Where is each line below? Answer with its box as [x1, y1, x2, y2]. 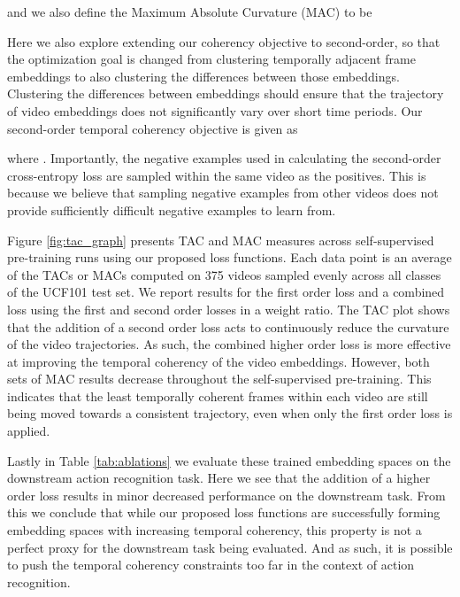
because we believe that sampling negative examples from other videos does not [7, 183, 439, 202]
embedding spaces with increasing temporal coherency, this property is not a [7, 521, 422, 539]
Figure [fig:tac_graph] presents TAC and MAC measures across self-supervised [7, 230, 434, 249]
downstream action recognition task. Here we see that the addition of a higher [7, 469, 431, 487]
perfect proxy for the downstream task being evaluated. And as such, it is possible [7, 538, 453, 556]
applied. [7, 422, 50, 440]
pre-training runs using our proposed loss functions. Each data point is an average [7, 248, 452, 267]
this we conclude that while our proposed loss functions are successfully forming [7, 503, 441, 522]
